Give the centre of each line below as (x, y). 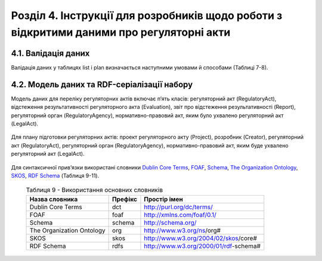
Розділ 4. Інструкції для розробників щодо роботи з (147, 15)
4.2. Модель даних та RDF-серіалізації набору (102, 84)
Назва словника (54, 199)
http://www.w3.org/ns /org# (182, 230)
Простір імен (163, 199)
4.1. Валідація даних (50, 53)
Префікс (125, 199)
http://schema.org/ (170, 222)
